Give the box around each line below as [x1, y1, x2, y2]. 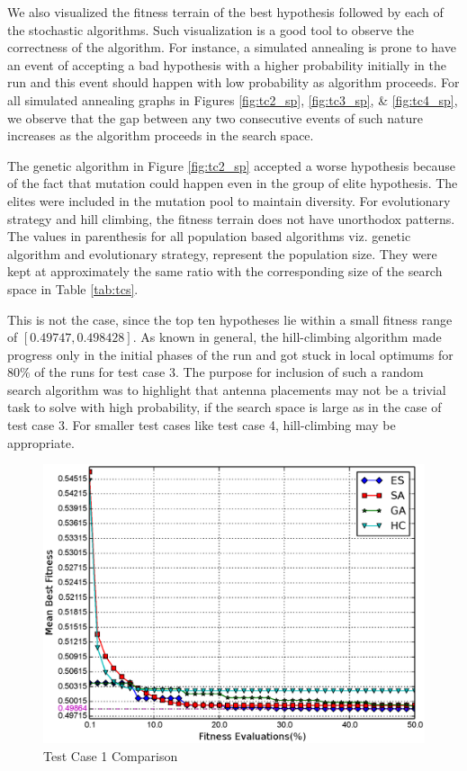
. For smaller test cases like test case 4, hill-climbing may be [64, 416, 396, 435]
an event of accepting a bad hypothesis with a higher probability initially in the [7, 55, 446, 74]
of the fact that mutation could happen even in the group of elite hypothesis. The [7, 174, 458, 193]
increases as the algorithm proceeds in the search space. [7, 126, 314, 145]
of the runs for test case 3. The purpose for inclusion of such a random [34, 363, 424, 381]
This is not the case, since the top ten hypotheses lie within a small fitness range [7, 309, 453, 328]
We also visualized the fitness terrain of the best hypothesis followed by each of [7, 3, 444, 21]
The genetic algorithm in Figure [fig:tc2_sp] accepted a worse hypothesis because [7, 156, 456, 175]
